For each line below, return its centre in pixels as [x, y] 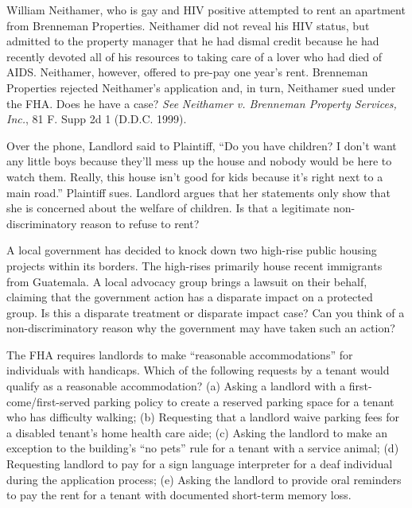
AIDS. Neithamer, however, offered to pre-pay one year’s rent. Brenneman [187, 72]
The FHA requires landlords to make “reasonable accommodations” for [180, 354]
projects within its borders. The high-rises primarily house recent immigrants [194, 265]
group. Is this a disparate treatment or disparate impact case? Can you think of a [206, 312]
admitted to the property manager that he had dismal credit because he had [193, 41]
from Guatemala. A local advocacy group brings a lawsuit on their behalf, [187, 281]
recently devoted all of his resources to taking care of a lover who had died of [194, 56]
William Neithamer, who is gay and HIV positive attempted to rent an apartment [206, 10]
